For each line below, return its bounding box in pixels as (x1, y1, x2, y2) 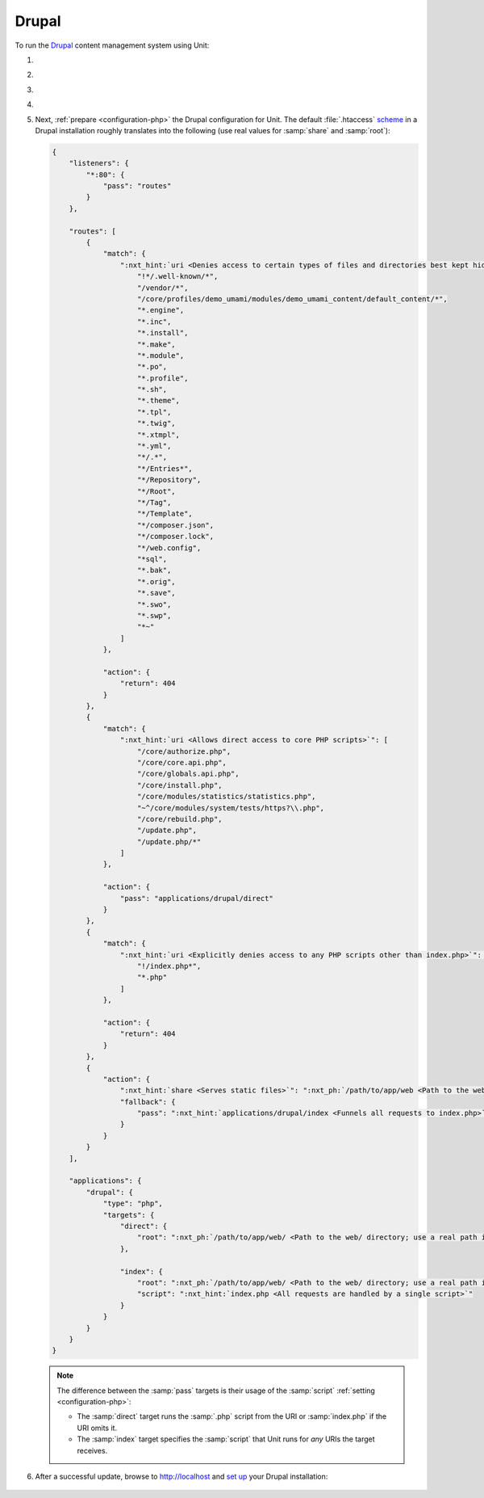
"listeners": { (69, 158, 129, 168)
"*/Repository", (137, 475, 202, 485)
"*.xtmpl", (137, 430, 181, 440)
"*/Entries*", (137, 464, 193, 473)
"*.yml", (137, 441, 172, 451)
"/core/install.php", (137, 781, 223, 789)
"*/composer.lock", (137, 532, 214, 541)
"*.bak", (137, 566, 172, 575)
